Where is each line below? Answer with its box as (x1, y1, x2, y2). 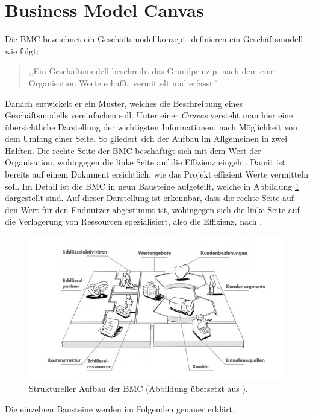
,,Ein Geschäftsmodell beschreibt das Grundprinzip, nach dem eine (28, 65, 275, 77)
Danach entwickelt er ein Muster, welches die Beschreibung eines (5, 97, 243, 109)
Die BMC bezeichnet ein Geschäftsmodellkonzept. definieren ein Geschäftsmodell (5, 33, 303, 45)
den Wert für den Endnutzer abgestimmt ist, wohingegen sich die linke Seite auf (5, 203, 300, 216)
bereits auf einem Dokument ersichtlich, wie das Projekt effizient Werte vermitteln (5, 168, 308, 181)
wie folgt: (5, 44, 39, 57)
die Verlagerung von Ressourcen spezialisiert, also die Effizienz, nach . (5, 215, 262, 228)
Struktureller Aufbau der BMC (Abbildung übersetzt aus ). (29, 382, 248, 395)
